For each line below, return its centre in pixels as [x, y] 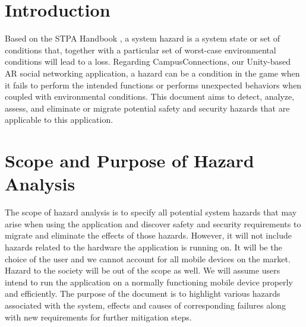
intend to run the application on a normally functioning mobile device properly [149, 282]
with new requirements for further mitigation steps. [98, 317]
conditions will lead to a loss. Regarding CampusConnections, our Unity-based [148, 61]
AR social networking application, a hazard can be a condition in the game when [152, 73]
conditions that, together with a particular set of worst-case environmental [141, 50]
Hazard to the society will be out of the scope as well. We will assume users [143, 270]
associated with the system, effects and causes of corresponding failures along [145, 305]
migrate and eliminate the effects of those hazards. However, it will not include [148, 235]
